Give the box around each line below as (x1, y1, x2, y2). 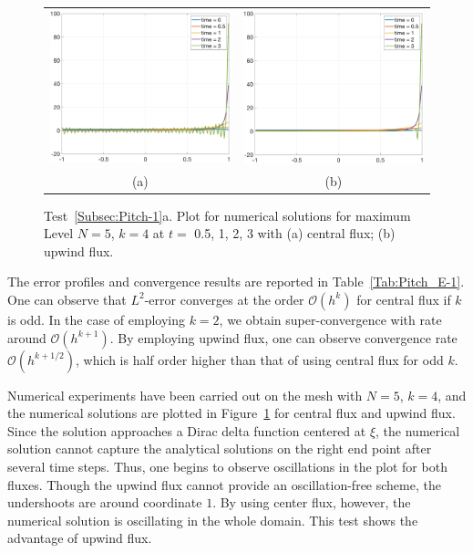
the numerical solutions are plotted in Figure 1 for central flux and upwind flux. (7, 403, 456, 423)
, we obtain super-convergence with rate (219, 309, 442, 329)
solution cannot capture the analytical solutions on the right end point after (7, 439, 432, 458)
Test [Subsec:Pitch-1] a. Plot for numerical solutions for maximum (44, 205, 411, 224)
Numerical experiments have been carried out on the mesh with (7, 385, 363, 404)
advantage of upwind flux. (7, 528, 152, 548)
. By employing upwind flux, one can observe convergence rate (109, 328, 458, 347)
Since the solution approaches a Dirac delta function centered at (7, 421, 366, 440)
